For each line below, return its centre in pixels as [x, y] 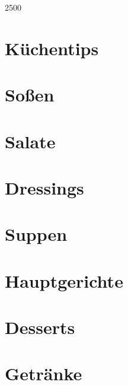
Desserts [40, 327]
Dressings [44, 187]
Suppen [36, 234]
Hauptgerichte [64, 280]
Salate [30, 141]
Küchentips [52, 48]
